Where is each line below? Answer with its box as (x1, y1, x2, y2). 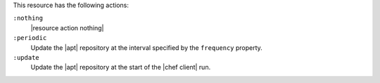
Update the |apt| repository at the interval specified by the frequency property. (30, 43, 263, 52)
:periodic (13, 34, 47, 42)
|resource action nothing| (30, 23, 104, 32)
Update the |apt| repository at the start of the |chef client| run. (30, 63, 211, 72)
